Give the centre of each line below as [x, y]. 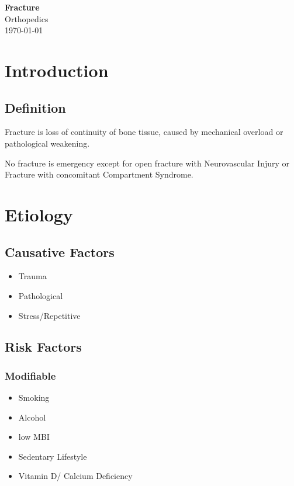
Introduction [57, 70]
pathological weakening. [47, 143]
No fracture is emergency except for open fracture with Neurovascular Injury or [147, 163]
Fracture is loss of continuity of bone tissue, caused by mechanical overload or [144, 132]
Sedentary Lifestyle [53, 456]
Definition [35, 107]
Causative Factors [60, 251]
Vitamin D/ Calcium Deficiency [75, 476]
